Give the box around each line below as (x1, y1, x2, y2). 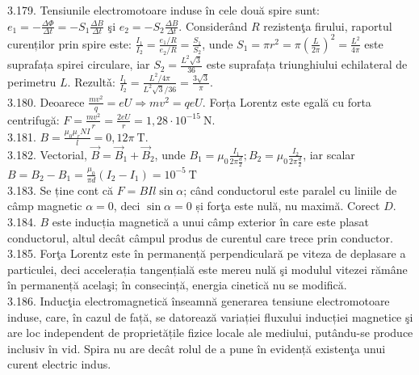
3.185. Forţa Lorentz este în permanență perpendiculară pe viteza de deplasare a (7, 245, 406, 262)
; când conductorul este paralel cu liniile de (183, 181, 397, 198)
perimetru (7, 73, 57, 90)
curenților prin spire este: (7, 35, 132, 52)
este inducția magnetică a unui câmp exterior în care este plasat (52, 213, 370, 230)
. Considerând (178, 17, 248, 34)
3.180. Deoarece (7, 93, 85, 110)
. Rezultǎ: (67, 73, 115, 90)
